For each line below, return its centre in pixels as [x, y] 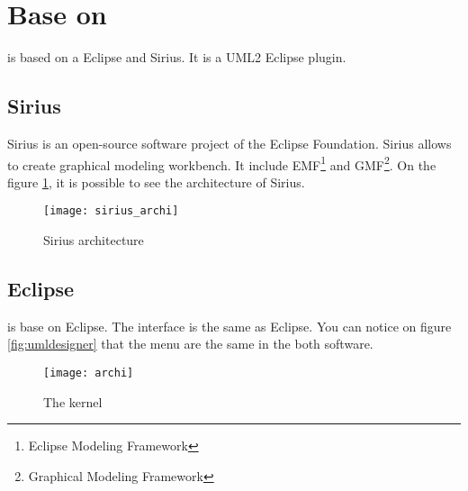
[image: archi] [89, 373]
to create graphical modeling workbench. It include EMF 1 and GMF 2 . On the [222, 163]
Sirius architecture [94, 240]
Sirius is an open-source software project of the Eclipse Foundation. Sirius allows [229, 143]
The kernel [73, 401]
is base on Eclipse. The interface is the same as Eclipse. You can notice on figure [229, 326]
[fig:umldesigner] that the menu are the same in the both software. [190, 344]
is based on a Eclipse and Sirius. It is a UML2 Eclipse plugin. [177, 57]
